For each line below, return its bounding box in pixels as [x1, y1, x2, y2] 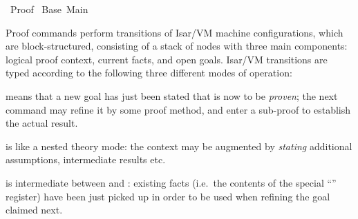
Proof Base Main [10, 2, 88, 16]
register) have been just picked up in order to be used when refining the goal [6, 189, 330, 203]
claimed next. [6, 202, 63, 217]
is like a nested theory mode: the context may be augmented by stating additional [6, 138, 352, 153]
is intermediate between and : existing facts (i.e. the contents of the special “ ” [6, 175, 337, 189]
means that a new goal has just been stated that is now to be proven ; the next [6, 88, 338, 103]
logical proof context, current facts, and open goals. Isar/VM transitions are [6, 52, 328, 66]
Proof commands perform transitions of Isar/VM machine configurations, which [6, 25, 343, 39]
